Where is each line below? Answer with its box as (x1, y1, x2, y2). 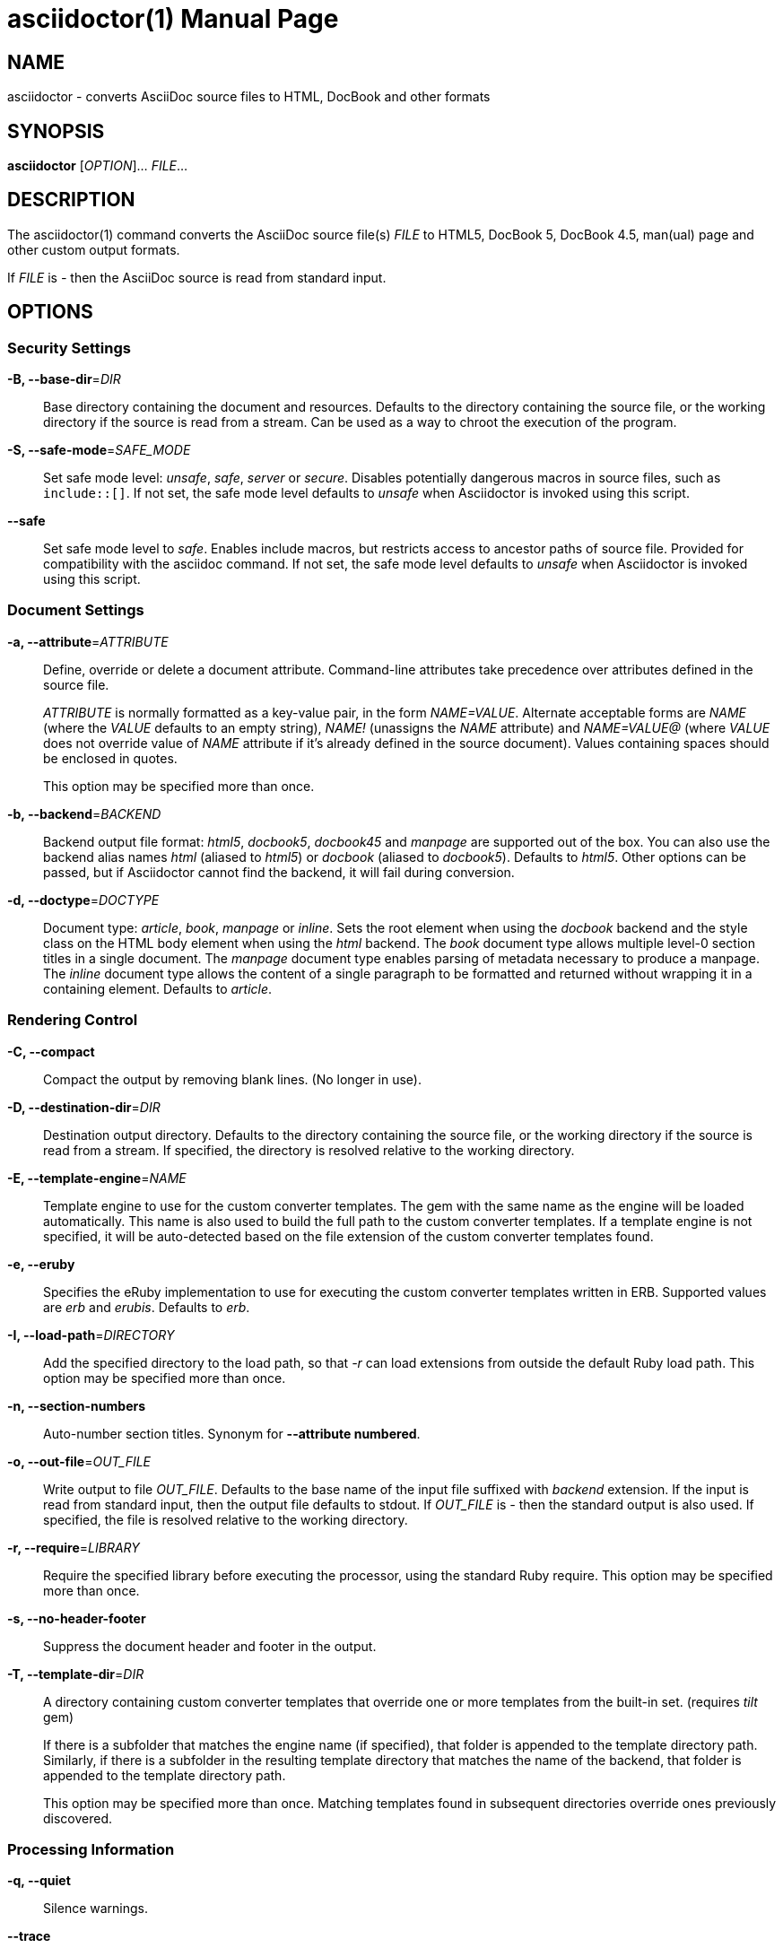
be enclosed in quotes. (43, 750, 178, 766)
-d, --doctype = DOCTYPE (7, 891, 160, 908)
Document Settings (7, 601, 144, 620)
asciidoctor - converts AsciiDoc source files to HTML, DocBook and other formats (7, 89, 491, 105)
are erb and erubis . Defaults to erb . (43, 1299, 250, 1315)
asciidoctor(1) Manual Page (7, 4, 339, 34)
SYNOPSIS (7, 119, 105, 143)
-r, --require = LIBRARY (7, 1539, 140, 1555)
